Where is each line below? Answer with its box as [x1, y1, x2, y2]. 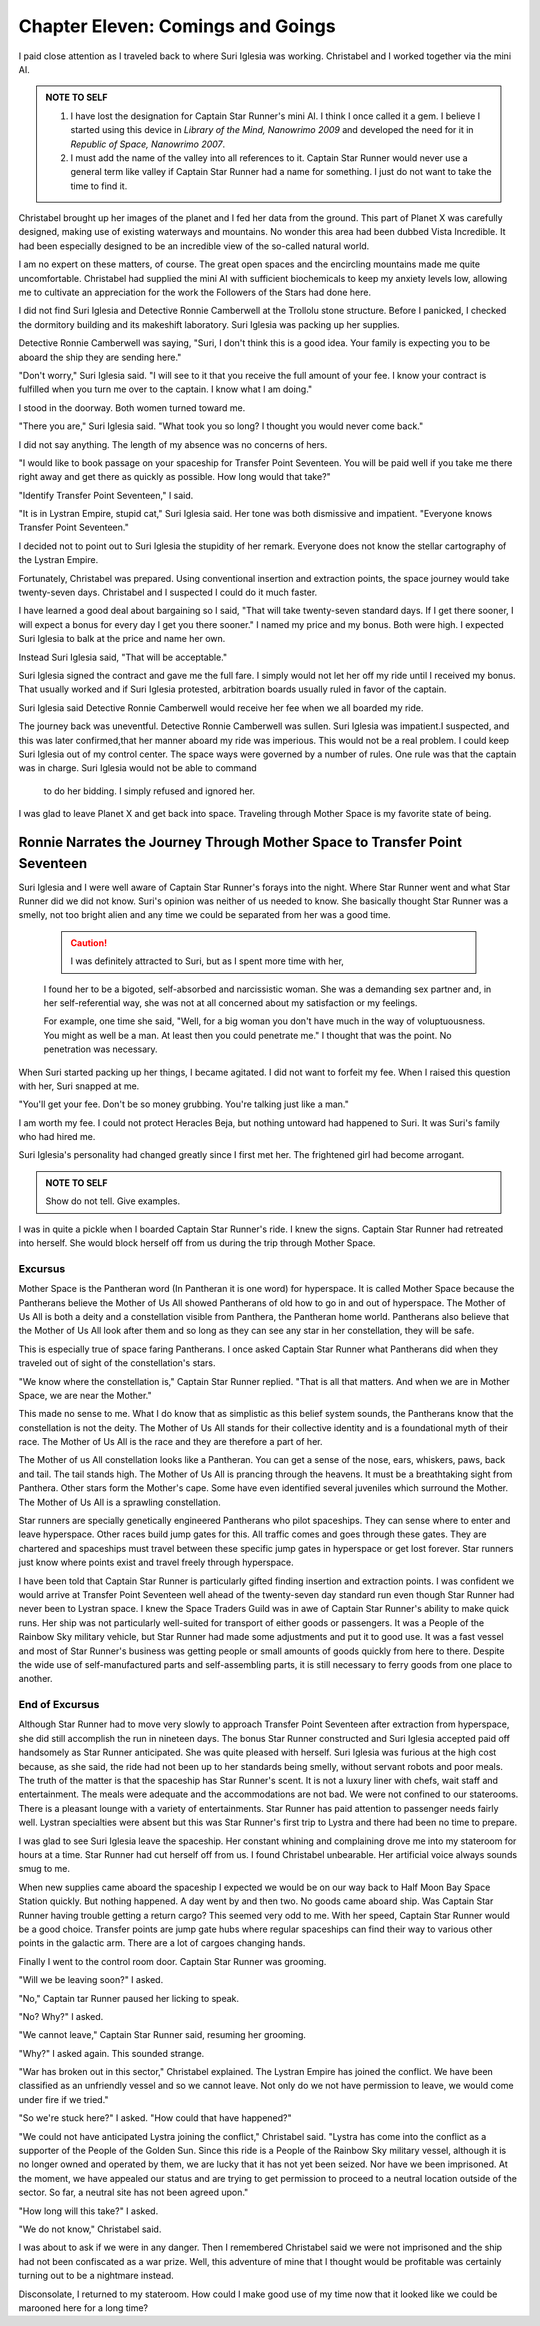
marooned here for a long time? [18, 2301, 149, 2314]
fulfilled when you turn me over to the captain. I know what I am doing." [18, 383, 313, 395]
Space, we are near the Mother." [18, 1389, 152, 1401]
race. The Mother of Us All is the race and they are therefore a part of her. [18, 1436, 323, 1448]
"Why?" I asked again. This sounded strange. [18, 2047, 205, 2059]
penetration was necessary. [43, 1043, 159, 1055]
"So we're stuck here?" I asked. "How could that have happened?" [18, 2112, 292, 2124]
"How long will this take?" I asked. [18, 2205, 159, 2217]
